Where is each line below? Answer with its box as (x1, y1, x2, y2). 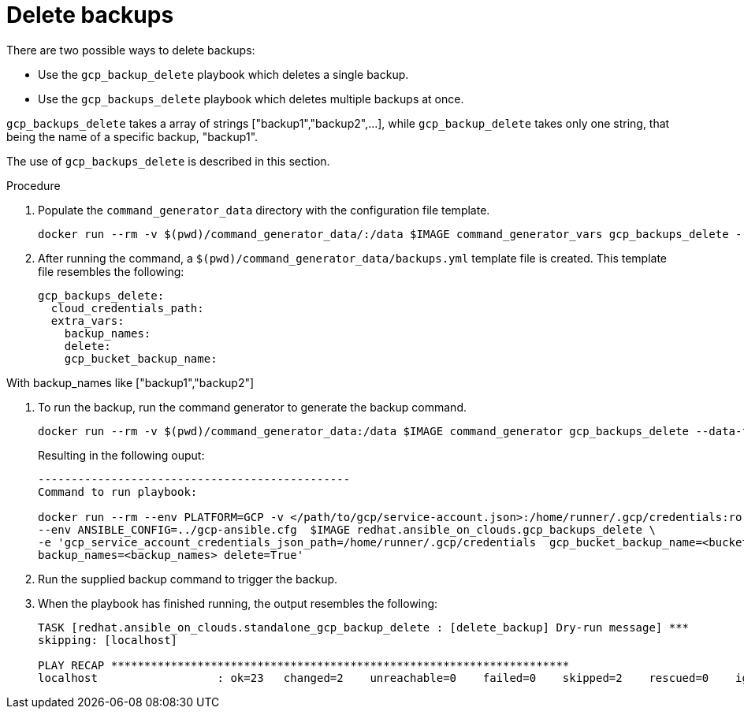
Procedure (6, 178, 61, 192)
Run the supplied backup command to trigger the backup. (38, 572, 338, 586)
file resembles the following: (38, 264, 184, 278)
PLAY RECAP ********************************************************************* (38, 658, 570, 672)
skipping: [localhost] (38, 633, 178, 646)
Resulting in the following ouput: (38, 448, 205, 462)
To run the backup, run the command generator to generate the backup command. (38, 400, 467, 414)
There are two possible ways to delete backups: (6, 43, 255, 57)
